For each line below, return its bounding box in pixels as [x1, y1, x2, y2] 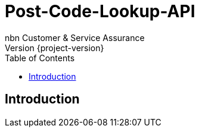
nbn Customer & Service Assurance [5, 32, 145, 43]
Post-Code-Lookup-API [5, 1, 195, 21]
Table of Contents [5, 52, 75, 63]
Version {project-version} [5, 42, 104, 53]
